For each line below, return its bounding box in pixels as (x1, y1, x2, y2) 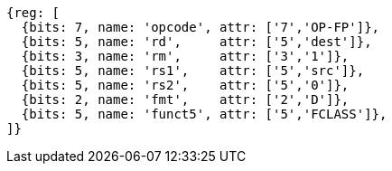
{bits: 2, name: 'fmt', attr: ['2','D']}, (21, 92, 350, 107)
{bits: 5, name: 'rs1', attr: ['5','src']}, (21, 63, 365, 78)
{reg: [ (6, 5, 61, 20)
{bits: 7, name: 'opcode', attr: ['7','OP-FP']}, (21, 20, 380, 34)
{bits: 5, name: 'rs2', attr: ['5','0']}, (21, 78, 350, 92)
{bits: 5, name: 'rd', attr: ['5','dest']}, (21, 34, 372, 49)
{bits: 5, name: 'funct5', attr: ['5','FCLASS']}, (21, 107, 387, 121)
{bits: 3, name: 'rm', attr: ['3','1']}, (21, 49, 350, 63)
